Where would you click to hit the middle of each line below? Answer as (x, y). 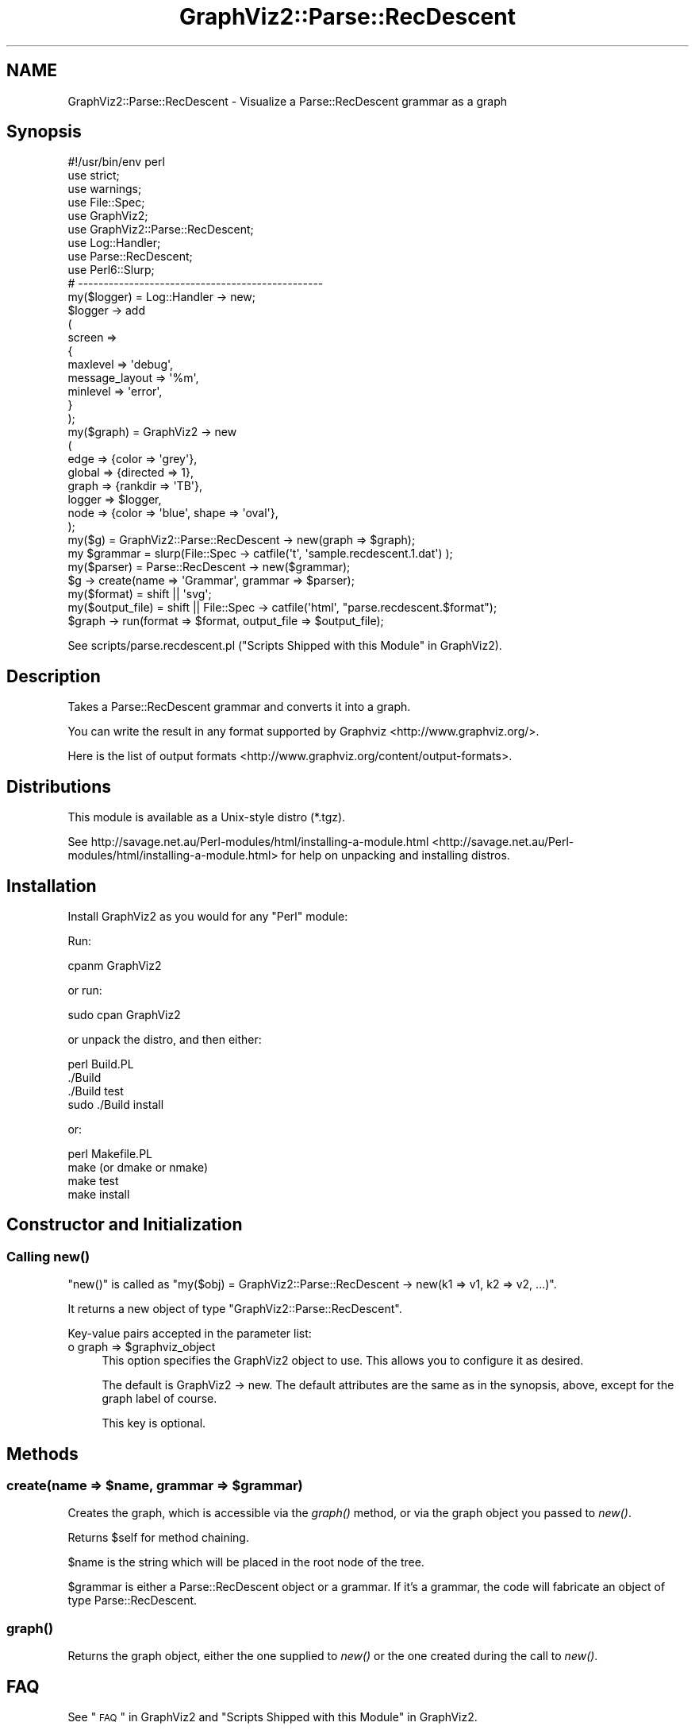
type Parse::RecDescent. (132, 1601)
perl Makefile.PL (110, 1153)
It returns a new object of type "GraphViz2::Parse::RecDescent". (235, 1309)
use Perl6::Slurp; (111, 270)
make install (99, 1194)
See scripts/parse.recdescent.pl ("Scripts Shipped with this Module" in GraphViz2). (285, 646)
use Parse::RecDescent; (130, 257)
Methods (42, 1454)
